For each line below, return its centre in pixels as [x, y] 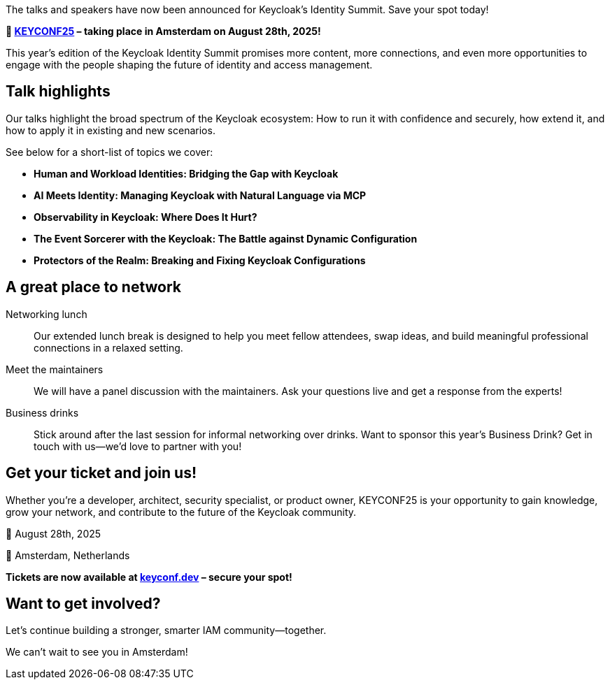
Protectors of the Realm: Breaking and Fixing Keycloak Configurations [200, 260]
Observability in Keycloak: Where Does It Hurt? [146, 217]
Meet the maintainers [55, 369]
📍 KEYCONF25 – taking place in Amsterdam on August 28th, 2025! [163, 31]
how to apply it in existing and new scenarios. [111, 130]
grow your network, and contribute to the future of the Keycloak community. [181, 512]
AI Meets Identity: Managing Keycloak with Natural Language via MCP [200, 195]
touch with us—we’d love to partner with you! [138, 446]
